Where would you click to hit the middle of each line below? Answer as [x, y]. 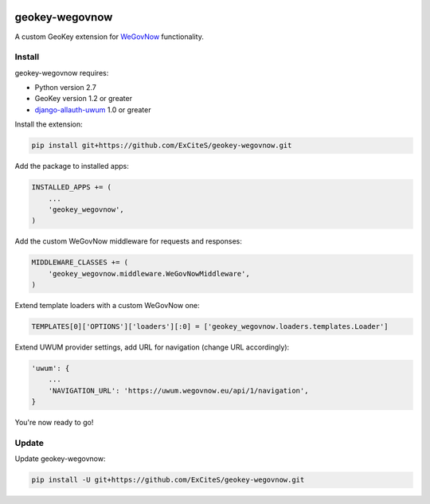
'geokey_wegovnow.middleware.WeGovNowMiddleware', [149, 273]
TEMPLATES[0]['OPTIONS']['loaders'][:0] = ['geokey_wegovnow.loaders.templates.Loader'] [210, 327]
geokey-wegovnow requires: [62, 72]
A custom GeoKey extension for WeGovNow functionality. [109, 37]
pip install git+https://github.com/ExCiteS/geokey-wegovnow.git [162, 146]
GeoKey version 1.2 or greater [84, 99]
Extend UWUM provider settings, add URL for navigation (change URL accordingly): [152, 347]
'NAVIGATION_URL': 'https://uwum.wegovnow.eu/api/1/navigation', [178, 391]
